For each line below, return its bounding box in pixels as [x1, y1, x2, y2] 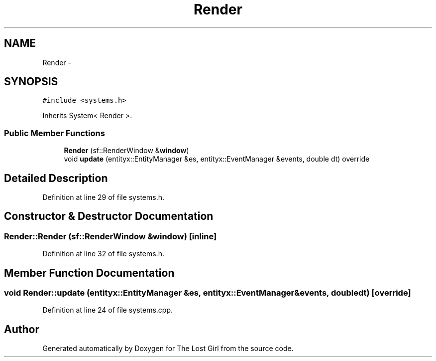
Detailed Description [4, 172, 108, 184]
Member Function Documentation [4, 266, 175, 279]
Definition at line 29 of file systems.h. [42, 193, 164, 202]
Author [4, 323, 39, 336]
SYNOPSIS [4, 75, 58, 88]
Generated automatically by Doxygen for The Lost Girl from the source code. [42, 344, 294, 353]
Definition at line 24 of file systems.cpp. [42, 306, 173, 315]
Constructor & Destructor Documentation [4, 210, 214, 223]
